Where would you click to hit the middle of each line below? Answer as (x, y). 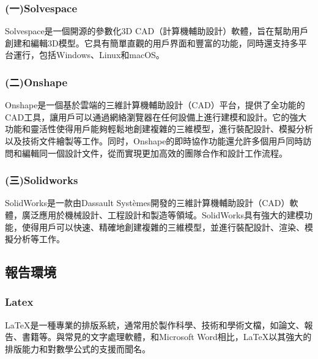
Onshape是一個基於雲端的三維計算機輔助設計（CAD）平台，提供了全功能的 (155, 105)
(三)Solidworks (42, 180)
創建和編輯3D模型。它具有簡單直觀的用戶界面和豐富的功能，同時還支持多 (152, 43)
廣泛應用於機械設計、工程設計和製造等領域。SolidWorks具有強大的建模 (163, 215)
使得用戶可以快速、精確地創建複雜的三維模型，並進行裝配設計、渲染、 (163, 227)
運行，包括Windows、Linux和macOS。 (89, 55)
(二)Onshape (36, 82)
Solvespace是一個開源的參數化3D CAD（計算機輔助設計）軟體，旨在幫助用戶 (157, 31)
